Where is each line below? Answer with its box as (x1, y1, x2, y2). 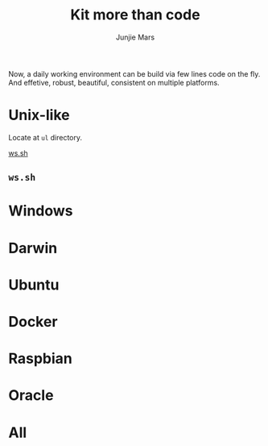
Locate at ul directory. (8, 132, 83, 142)
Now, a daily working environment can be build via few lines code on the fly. (8, 69, 261, 78)
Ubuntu (8, 276, 60, 294)
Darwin (8, 239, 58, 257)
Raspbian (8, 349, 72, 368)
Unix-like (8, 106, 70, 124)
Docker (8, 313, 58, 331)
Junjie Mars (115, 32, 155, 42)
